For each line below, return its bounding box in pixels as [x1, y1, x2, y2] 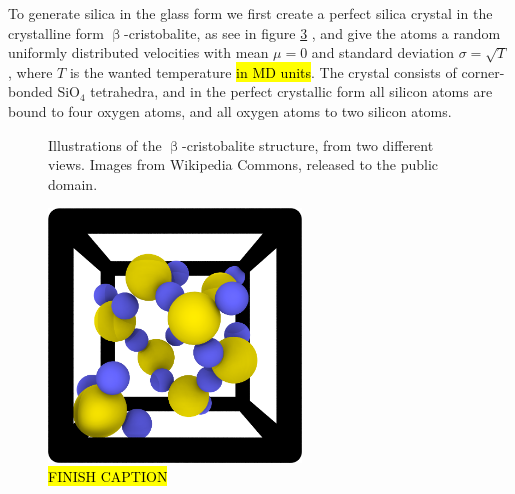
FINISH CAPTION [48, 466, 168, 487]
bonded [8, 81, 53, 102]
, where [8, 61, 53, 82]
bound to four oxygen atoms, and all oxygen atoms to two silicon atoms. [8, 100, 452, 121]
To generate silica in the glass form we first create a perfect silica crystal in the [8, 3, 493, 23]
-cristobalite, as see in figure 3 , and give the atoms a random [124, 22, 501, 43]
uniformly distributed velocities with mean [8, 42, 269, 63]
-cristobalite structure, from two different [182, 134, 434, 155]
